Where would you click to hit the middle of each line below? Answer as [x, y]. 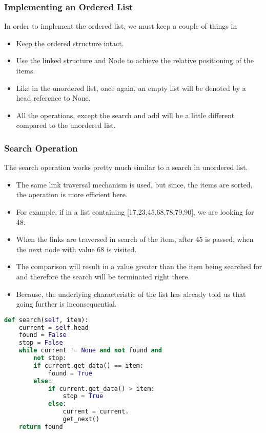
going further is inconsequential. [66, 304]
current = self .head [54, 327]
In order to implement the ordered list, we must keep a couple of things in [121, 26]
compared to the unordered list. [66, 125]
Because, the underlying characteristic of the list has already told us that [131, 294]
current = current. [96, 412]
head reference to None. [53, 98]
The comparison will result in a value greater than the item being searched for [139, 266]
